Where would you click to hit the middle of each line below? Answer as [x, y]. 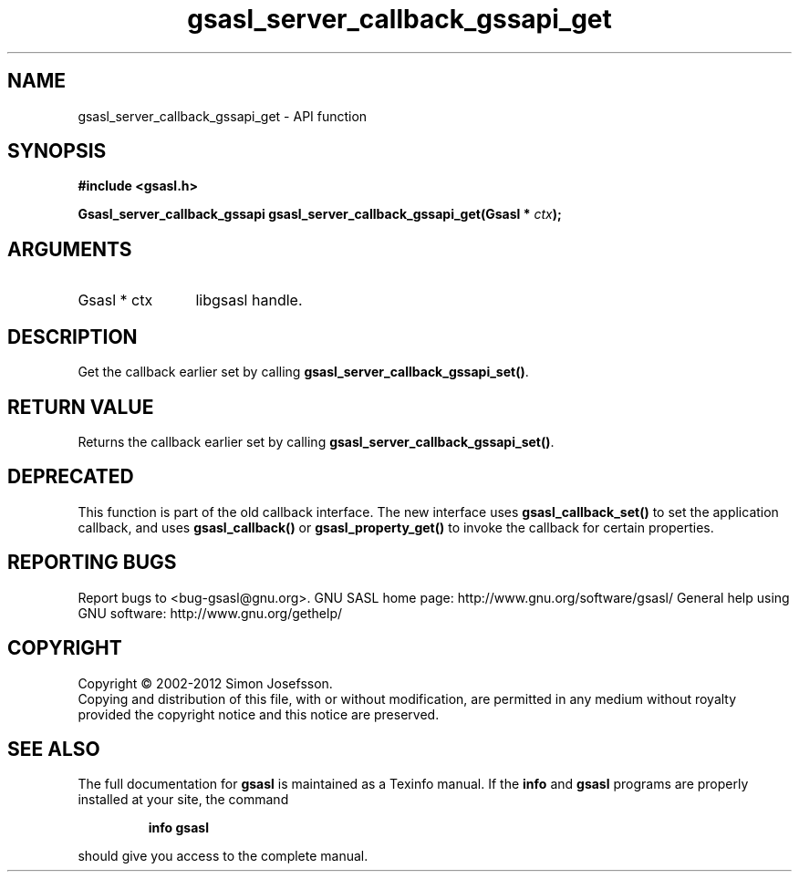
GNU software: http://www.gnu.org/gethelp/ [210, 613]
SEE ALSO [54, 749]
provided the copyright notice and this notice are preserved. [259, 714]
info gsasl [178, 828]
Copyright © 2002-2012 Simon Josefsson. [205, 683]
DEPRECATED [71, 477]
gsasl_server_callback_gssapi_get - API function [223, 116]
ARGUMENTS [70, 249]
